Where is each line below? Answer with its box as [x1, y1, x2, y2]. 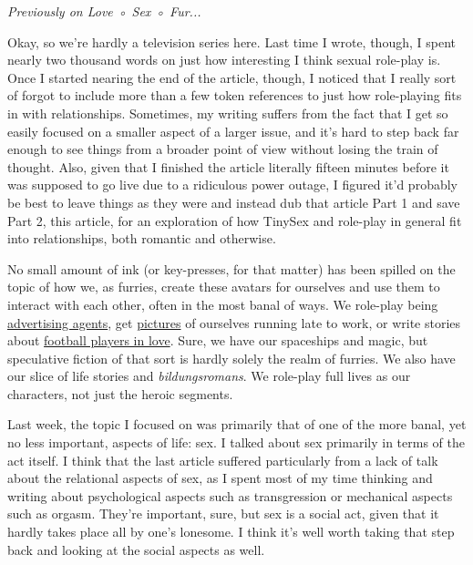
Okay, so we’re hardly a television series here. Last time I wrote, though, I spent [7, 32, 456, 51]
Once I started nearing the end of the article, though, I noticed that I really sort [7, 67, 457, 87]
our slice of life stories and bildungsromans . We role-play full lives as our [7, 366, 411, 385]
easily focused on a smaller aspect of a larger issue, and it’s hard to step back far [7, 121, 459, 140]
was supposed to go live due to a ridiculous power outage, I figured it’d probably [7, 175, 458, 194]
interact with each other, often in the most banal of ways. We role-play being [7, 294, 438, 313]
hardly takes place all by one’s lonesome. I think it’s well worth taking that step [7, 522, 455, 541]
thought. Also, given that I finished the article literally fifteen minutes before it [7, 157, 449, 176]
